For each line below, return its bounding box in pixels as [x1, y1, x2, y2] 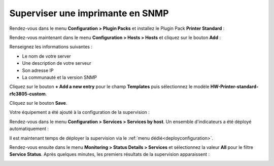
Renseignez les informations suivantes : [9, 44, 92, 50]
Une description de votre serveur [22, 60, 91, 66]
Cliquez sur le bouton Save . [9, 100, 67, 106]
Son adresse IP [22, 67, 54, 73]
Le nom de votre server [22, 53, 71, 59]
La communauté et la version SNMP [22, 74, 97, 80]
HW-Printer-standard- [210, 84, 259, 90]
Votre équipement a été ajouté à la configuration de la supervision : [9, 109, 150, 115]
